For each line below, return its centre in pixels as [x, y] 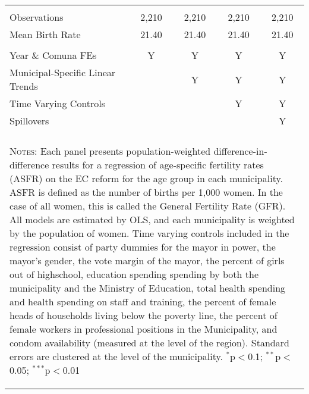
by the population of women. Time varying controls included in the [149, 233]
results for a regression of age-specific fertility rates [158, 165]
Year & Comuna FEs [53, 55]
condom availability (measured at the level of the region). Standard [149, 343]
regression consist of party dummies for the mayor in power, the [143, 247]
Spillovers [29, 121]
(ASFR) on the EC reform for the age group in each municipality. [146, 178]
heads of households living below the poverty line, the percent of [144, 315]
